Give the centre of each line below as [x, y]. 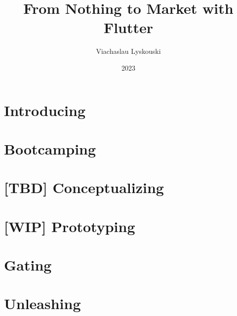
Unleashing [42, 303]
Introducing [45, 110]
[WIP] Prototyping [70, 226]
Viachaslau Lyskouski [128, 51]
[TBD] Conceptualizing [84, 187]
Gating [28, 265]
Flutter [128, 27]
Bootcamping [50, 148]
